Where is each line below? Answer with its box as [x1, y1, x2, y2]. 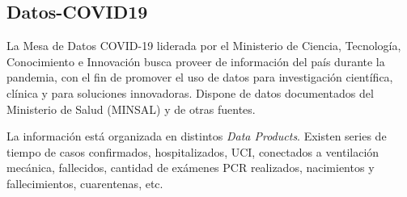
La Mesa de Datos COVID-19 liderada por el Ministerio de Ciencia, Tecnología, [6, 37, 401, 54]
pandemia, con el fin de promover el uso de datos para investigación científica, [6, 69, 393, 86]
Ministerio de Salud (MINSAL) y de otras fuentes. [6, 100, 256, 117]
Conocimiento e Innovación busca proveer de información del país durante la [6, 52, 385, 69]
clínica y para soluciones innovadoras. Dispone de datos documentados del [6, 84, 374, 101]
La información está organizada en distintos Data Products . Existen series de [6, 128, 387, 145]
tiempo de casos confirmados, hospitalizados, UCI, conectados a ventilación [6, 143, 379, 160]
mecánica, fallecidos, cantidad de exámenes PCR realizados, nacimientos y [6, 159, 375, 176]
